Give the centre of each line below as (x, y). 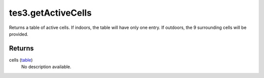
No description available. (46, 67)
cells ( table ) (21, 60)
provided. (19, 34)
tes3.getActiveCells (50, 13)
